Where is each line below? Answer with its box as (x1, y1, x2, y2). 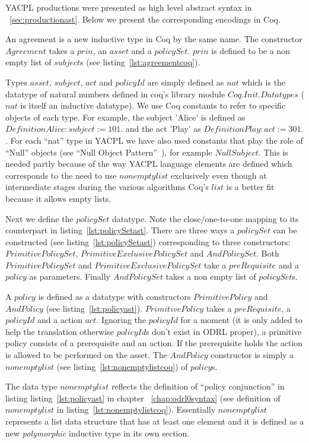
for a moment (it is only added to (180, 314, 302, 326)
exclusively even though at (170, 169, 267, 181)
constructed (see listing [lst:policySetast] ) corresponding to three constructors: (5, 235, 291, 248)
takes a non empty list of (165, 270, 256, 283)
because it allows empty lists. (5, 192, 112, 204)
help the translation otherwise (5, 325, 114, 337)
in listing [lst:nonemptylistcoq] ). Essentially (56, 403, 216, 416)
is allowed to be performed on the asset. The (5, 349, 167, 361)
